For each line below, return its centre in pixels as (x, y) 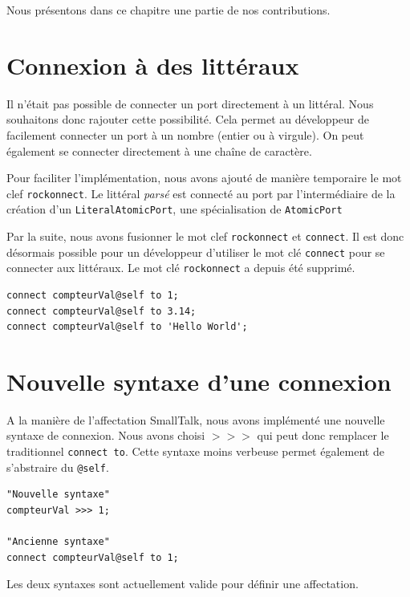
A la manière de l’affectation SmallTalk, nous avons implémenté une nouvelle (196, 419)
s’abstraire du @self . (58, 467)
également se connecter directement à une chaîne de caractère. (159, 150)
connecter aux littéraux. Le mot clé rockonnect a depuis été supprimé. (181, 268)
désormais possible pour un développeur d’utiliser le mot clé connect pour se (196, 252)
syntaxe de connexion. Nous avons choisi (106, 435)
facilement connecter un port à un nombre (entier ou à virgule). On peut (185, 134)
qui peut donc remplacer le (323, 435)
